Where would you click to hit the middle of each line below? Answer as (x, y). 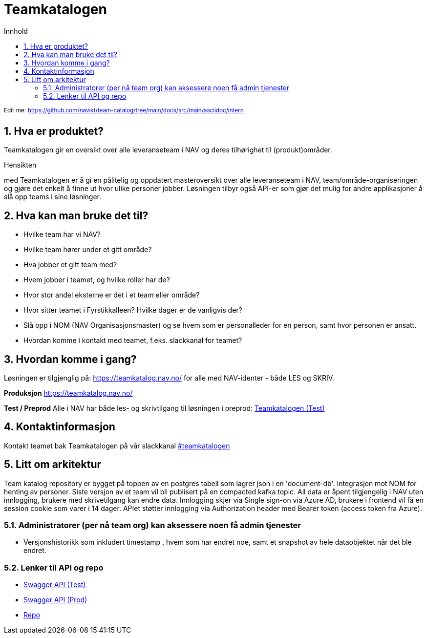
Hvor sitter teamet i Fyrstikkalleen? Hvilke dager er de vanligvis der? (133, 310)
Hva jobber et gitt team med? (70, 265)
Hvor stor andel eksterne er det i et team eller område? (112, 295)
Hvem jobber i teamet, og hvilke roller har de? (97, 280)
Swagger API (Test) (55, 585)
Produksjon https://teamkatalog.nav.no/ (68, 393)
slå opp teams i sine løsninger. (53, 197)
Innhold (16, 31)
